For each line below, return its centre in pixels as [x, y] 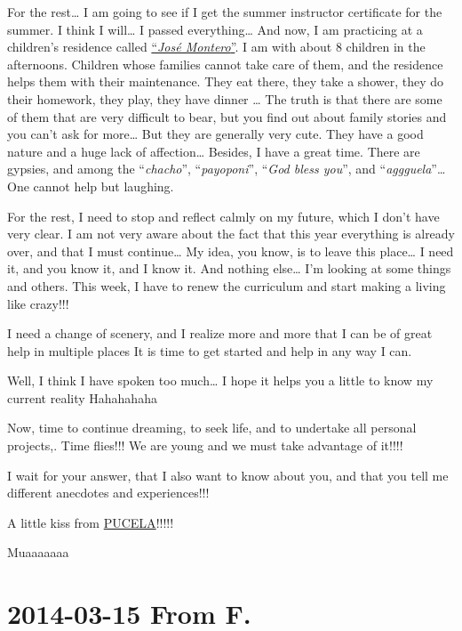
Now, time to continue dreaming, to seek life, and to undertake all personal [212, 428]
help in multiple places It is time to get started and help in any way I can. [210, 350]
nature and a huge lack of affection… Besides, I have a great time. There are [214, 151]
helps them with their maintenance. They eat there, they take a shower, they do [226, 81]
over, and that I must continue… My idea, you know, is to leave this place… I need [231, 251]
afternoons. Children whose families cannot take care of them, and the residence [225, 64]
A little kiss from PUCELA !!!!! [91, 522]
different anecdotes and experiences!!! [108, 493]
